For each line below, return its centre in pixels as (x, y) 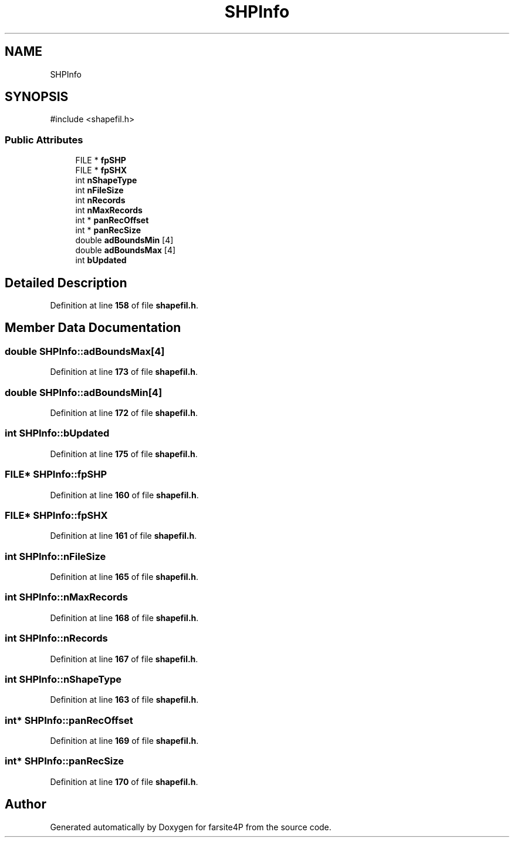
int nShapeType (106, 180)
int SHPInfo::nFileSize (55, 556)
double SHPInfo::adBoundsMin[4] (84, 392)
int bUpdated (101, 260)
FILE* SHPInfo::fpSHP (56, 474)
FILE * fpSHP (101, 160)
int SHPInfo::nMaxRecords (67, 597)
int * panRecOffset (112, 220)
